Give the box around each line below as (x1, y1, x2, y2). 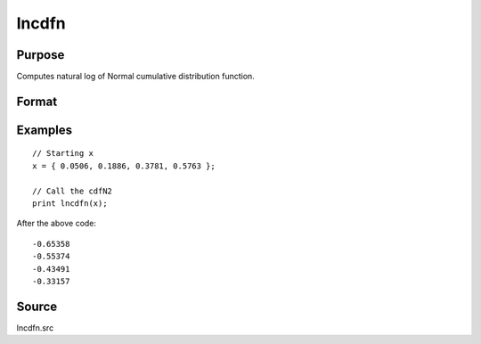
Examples (16, 122, 73, 137)
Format (16, 94, 58, 109)
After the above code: (16, 218, 97, 229)
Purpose (16, 47, 65, 62)
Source (16, 299, 58, 314)
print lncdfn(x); (32, 199, 108, 209)
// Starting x (32, 148, 94, 159)
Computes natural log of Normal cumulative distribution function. (16, 71, 256, 82)
